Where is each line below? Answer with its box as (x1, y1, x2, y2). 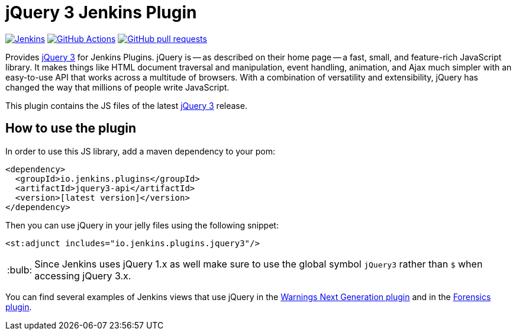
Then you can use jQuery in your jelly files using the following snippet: (5, 220, 279, 230)
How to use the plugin (5, 121, 137, 136)
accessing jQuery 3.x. (34, 269, 131, 282)
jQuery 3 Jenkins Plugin (5, 2, 197, 22)
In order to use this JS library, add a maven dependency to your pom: (5, 146, 275, 156)
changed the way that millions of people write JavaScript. (5, 82, 230, 92)
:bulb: (7, 263, 33, 276)
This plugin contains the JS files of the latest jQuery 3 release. (5, 100, 247, 111)
